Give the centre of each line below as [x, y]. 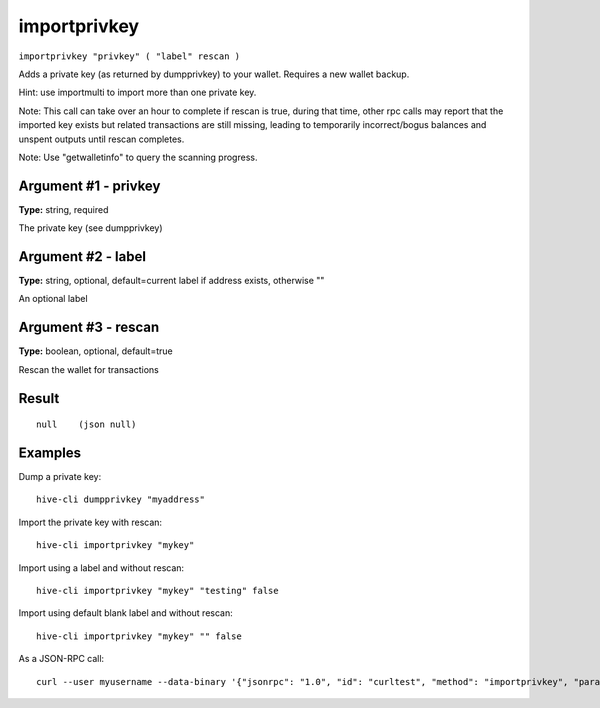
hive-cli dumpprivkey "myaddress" [120, 499]
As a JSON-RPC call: [61, 659]
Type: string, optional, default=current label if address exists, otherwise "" [171, 281]
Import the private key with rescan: [90, 522]
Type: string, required [63, 209]
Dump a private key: [60, 477]
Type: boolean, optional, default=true [96, 351]
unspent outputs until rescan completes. [101, 139]
